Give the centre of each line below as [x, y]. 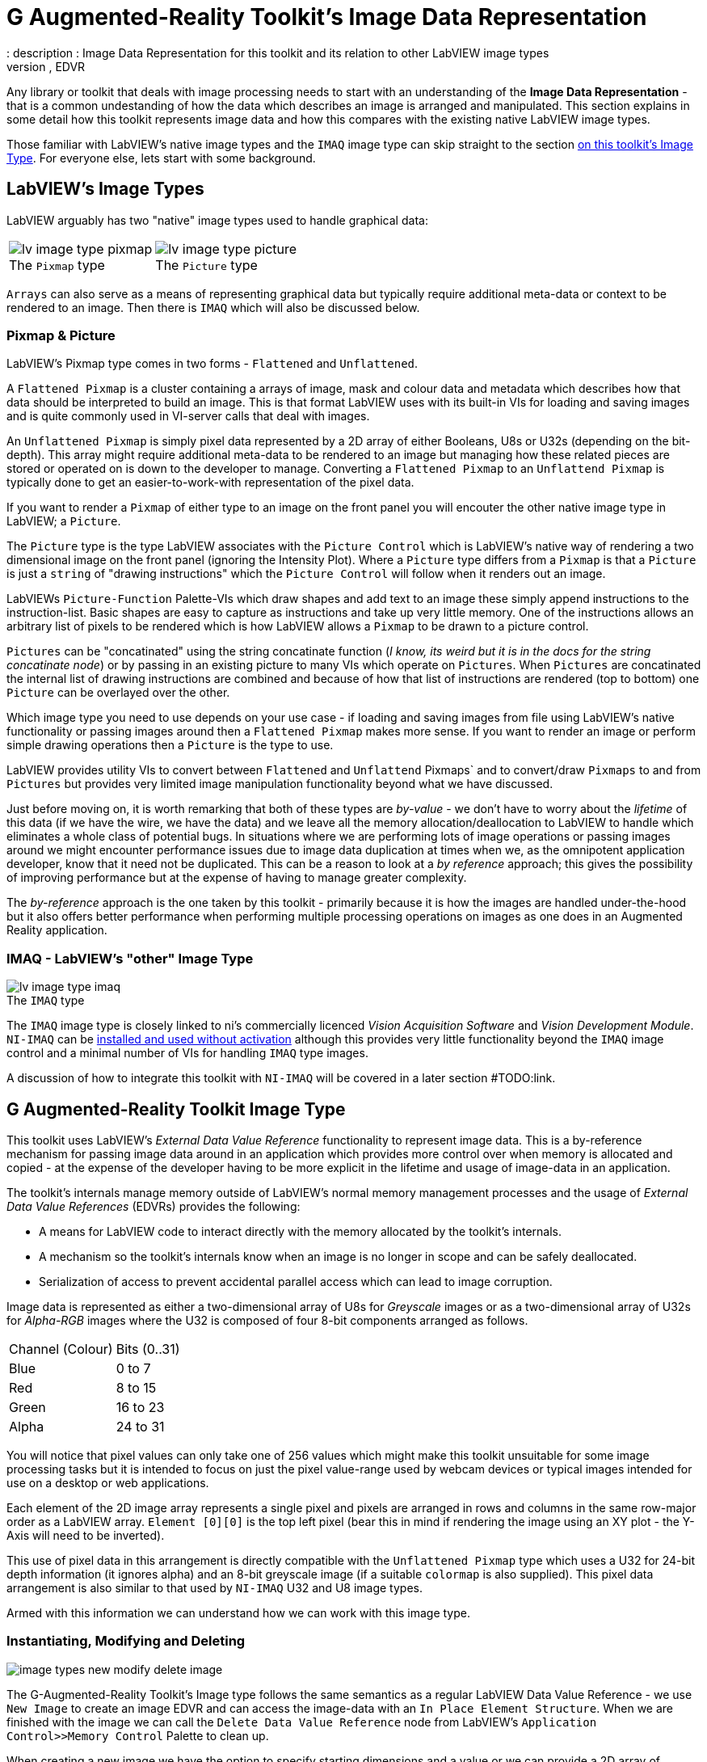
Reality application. [57, 930]
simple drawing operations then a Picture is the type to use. [170, 745]
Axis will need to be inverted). [86, 1535]
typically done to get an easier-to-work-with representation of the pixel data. [210, 483]
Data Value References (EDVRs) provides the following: [154, 1206]
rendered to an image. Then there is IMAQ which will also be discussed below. [213, 307]
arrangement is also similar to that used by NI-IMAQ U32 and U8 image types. [215, 1587]
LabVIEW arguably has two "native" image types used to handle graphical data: [217, 220]
